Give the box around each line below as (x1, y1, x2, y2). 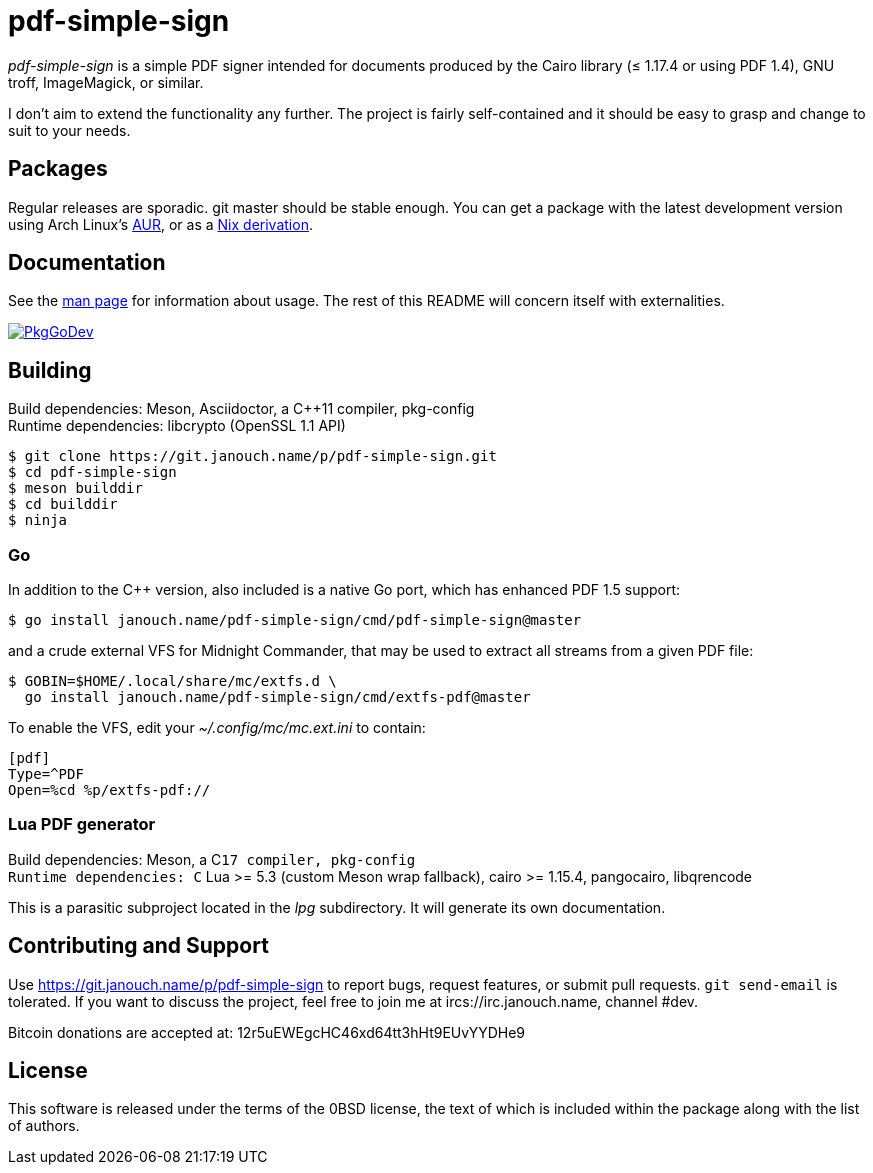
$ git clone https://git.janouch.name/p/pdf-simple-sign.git (8, 448, 497, 465)
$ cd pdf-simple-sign (8, 464, 177, 481)
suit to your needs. (8, 121, 131, 139)
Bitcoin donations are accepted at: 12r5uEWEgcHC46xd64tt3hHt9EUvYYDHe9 (8, 1023, 525, 1041)
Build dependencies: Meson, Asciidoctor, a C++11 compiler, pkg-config (8, 400, 475, 418)
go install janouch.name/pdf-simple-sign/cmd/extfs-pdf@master (24, 689, 531, 706)
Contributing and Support (8, 933, 269, 959)
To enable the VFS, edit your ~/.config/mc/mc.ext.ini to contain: (8, 719, 426, 737)
